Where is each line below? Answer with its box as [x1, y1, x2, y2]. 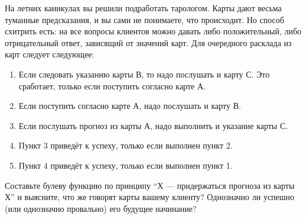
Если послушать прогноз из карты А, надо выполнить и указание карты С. [18, 119, 288, 131]
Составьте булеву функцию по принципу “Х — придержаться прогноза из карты [5, 179, 295, 191]
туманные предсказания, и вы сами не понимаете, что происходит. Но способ [5, 13, 284, 25]
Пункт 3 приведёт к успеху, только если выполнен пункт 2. [18, 139, 233, 152]
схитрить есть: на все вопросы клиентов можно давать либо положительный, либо [5, 25, 302, 37]
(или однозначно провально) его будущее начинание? [5, 202, 197, 214]
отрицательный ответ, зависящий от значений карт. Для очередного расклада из [5, 36, 292, 49]
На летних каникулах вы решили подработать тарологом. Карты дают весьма [5, 2, 282, 14]
